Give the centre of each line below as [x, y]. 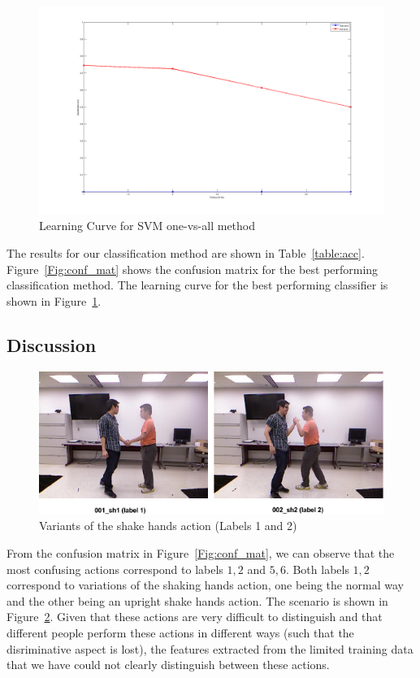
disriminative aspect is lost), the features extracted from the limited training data [210, 648]
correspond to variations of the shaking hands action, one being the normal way [205, 585]
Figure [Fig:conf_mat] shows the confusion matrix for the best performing [193, 269]
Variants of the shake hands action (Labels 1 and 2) [168, 526]
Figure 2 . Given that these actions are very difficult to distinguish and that [195, 617]
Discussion [52, 344]
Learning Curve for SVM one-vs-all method [147, 226]
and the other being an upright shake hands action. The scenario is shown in [197, 600]
